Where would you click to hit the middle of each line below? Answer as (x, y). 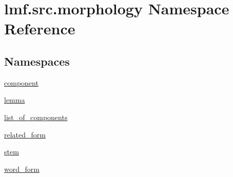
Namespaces (37, 61)
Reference (40, 28)
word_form (22, 169)
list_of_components (36, 117)
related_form (25, 134)
